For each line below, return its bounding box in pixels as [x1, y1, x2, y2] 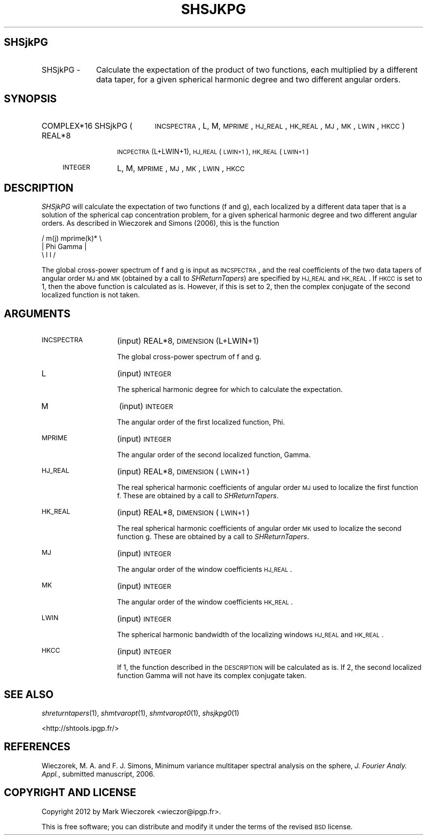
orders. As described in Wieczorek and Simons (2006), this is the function [41, 219, 279, 228]
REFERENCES [4, 741, 71, 753]
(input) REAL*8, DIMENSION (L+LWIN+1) [117, 336, 259, 346]
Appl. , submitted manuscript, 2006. [41, 769, 155, 778]
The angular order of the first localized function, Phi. [117, 418, 285, 427]
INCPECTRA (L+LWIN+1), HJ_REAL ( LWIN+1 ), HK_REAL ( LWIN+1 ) [117, 147, 309, 156]
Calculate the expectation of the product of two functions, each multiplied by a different [96, 64, 418, 75]
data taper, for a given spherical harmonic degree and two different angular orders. [96, 74, 401, 84]
